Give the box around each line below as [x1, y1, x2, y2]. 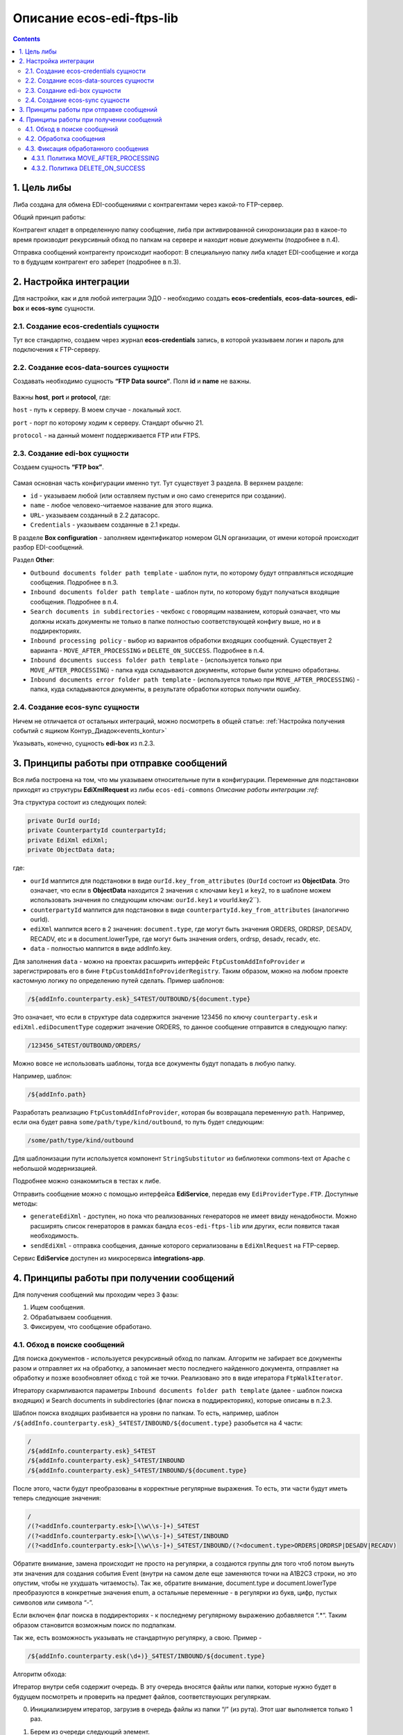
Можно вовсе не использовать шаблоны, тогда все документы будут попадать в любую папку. [12, 1059, 296, 1067]
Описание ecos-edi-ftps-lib [12, 10, 178, 26]
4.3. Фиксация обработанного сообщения [25, 144, 149, 153]
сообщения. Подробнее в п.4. [30, 598, 119, 606]
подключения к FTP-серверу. [12, 346, 101, 354]
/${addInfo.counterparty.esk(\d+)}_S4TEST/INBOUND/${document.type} [27, 1652, 266, 1660]
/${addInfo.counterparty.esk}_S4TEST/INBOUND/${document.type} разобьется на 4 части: [12, 1419, 303, 1427]
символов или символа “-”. [12, 1598, 94, 1607]
